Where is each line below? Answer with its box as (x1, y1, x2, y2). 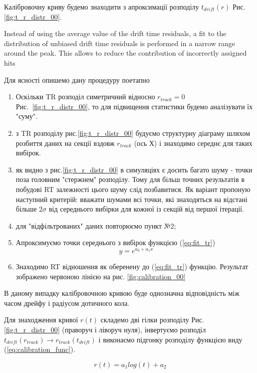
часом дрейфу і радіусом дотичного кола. (4, 297, 130, 308)
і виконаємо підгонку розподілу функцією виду (98, 334, 242, 344)
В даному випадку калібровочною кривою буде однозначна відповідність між (4, 288, 239, 298)
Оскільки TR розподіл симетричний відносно (16, 91, 155, 102)
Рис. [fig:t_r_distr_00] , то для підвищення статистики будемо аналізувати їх (16, 101, 253, 111)
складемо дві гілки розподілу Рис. (100, 314, 204, 325)
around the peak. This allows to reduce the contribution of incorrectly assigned (4, 48, 247, 58)
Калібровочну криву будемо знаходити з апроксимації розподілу (4, 2, 199, 12)
